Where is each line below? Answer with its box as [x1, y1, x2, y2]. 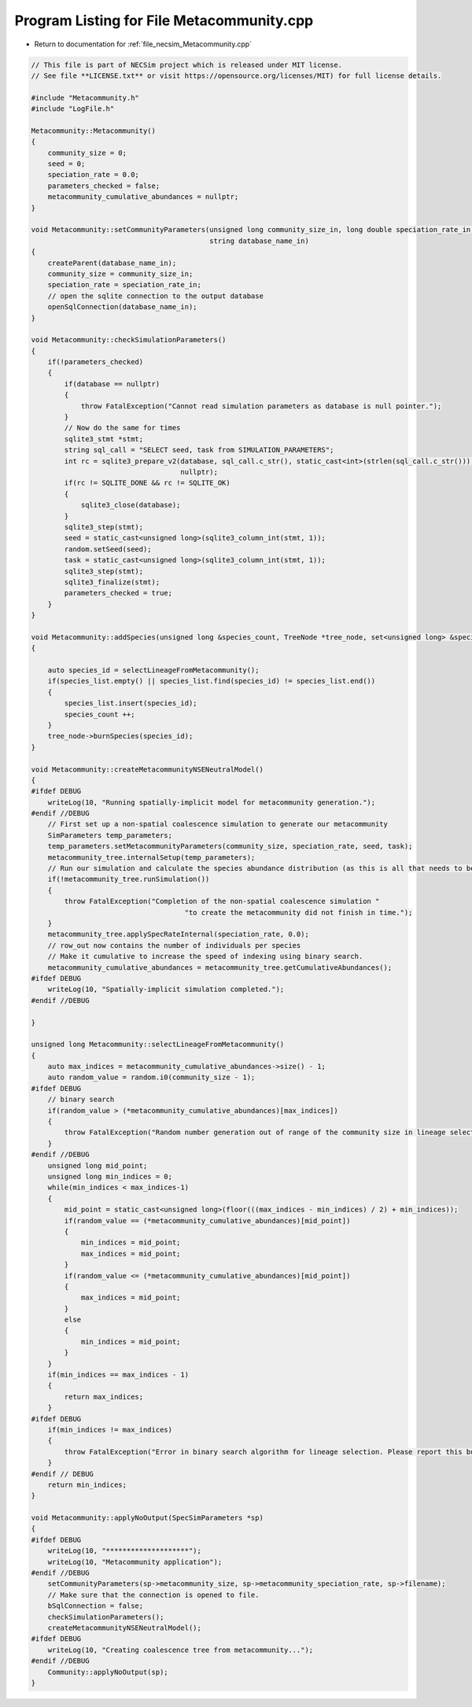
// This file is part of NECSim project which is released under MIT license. [31, 60, 342, 69]
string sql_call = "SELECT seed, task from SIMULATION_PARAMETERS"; [64, 445, 334, 455]
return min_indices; [47, 1480, 127, 1489]
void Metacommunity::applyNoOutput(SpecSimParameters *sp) [31, 1513, 264, 1522]
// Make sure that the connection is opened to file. [47, 1590, 260, 1599]
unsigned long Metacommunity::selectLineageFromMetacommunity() [31, 1040, 285, 1049]
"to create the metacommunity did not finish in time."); [184, 908, 413, 916]
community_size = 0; [47, 148, 127, 157]
